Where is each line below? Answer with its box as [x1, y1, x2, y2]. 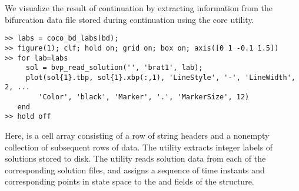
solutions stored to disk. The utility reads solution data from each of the [5, 152, 266, 165]
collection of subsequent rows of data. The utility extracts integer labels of [5, 140, 273, 153]
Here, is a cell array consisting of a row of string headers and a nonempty [5, 129, 270, 142]
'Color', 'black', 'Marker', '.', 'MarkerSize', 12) [38, 93, 250, 102]
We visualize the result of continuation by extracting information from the [5, 2, 273, 14]
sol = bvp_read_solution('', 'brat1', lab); [25, 63, 203, 72]
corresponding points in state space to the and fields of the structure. [5, 175, 254, 187]
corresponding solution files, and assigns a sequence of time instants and [5, 163, 265, 176]
